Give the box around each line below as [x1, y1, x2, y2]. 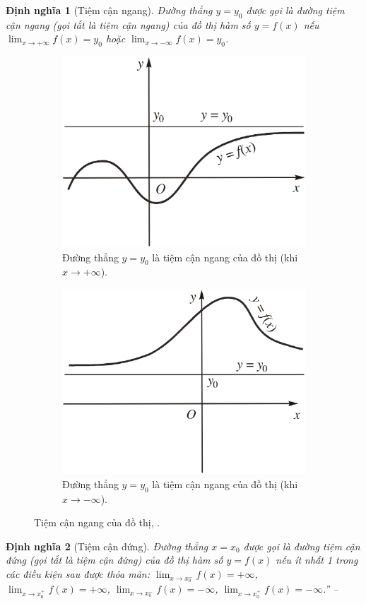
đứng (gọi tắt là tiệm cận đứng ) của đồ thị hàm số [6, 552, 223, 567]
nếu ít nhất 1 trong [276, 552, 358, 567]
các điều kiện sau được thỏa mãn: [6, 567, 150, 581]
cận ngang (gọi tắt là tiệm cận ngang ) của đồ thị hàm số [6, 17, 251, 32]
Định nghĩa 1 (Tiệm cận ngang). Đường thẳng [6, 3, 213, 17]
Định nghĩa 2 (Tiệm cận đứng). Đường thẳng [6, 538, 208, 553]
